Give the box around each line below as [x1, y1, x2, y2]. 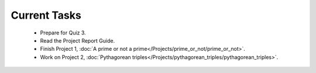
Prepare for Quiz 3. [40, 29, 86, 36]
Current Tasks [11, 9, 81, 22]
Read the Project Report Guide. [40, 37, 115, 44]
